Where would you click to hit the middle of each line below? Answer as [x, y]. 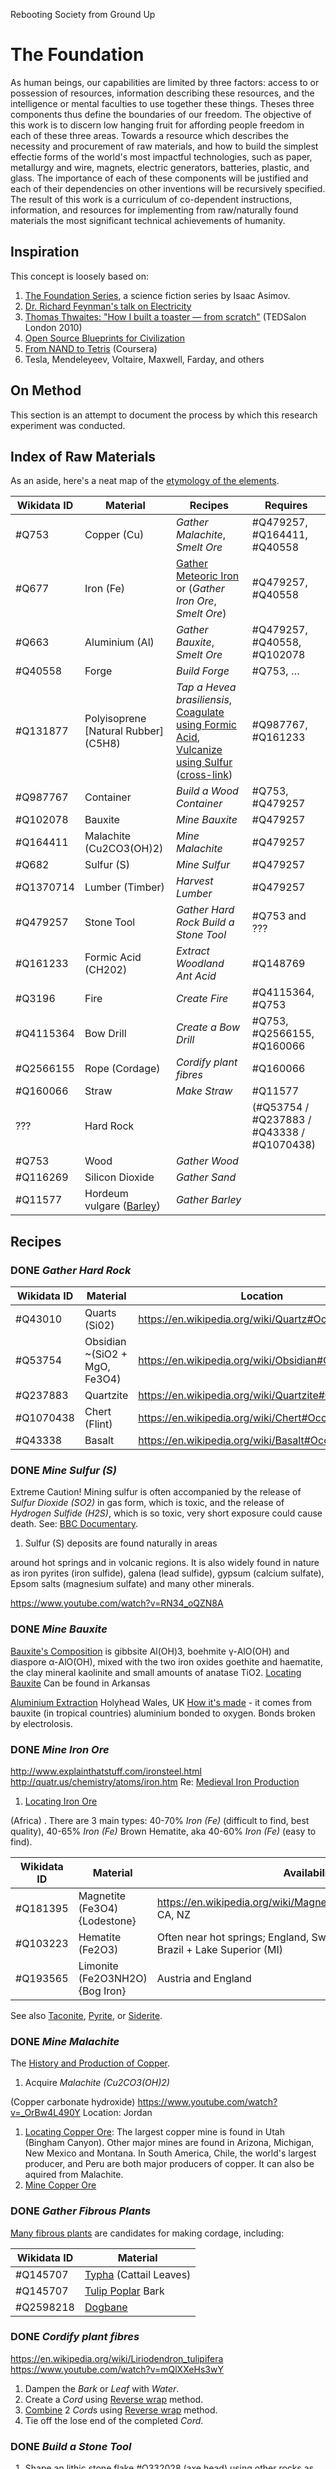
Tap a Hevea [206, 687]
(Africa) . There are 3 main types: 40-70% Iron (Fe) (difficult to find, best [160, 1820]
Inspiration [45, 252]
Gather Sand [206, 1177]
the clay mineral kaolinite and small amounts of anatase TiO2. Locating [156, 1672]
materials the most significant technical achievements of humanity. [148, 220]
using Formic [206, 725]
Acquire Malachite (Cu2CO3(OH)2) [97, 2083]
